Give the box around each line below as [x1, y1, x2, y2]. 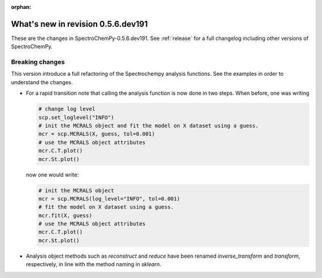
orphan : [11, 4, 32, 10]
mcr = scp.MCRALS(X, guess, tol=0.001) [38, 131, 155, 137]
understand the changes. [11, 78, 73, 86]
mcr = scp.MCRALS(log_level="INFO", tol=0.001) [38, 195, 180, 202]
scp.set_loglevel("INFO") [38, 114, 114, 121]
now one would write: [26, 171, 79, 178]
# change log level [38, 106, 95, 113]
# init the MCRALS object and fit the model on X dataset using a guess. [38, 122, 259, 129]
